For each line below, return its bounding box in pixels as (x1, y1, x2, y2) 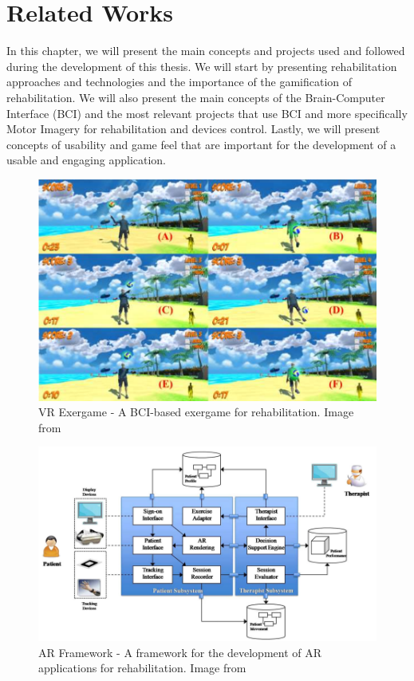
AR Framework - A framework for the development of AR (38, 644, 322, 660)
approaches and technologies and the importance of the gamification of (6, 73, 353, 90)
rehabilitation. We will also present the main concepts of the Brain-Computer (6, 89, 385, 105)
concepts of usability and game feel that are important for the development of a (6, 136, 396, 152)
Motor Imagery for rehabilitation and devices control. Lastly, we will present (6, 120, 380, 137)
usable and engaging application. (6, 152, 167, 168)
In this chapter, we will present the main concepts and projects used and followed (6, 42, 405, 59)
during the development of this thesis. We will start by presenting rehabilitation (6, 57, 397, 74)
